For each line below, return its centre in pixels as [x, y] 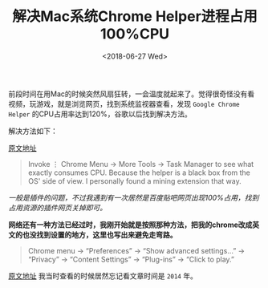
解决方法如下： [33, 131]
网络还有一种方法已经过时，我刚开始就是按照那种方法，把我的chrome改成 [130, 225]
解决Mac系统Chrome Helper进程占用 [135, 16]
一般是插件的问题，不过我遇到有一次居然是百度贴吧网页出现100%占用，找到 [134, 197]
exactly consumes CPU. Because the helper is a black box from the [139, 172]
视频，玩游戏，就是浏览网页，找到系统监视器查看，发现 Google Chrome [124, 103]
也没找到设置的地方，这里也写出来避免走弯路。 [99, 234]
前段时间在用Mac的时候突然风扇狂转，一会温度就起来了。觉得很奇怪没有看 [132, 94]
